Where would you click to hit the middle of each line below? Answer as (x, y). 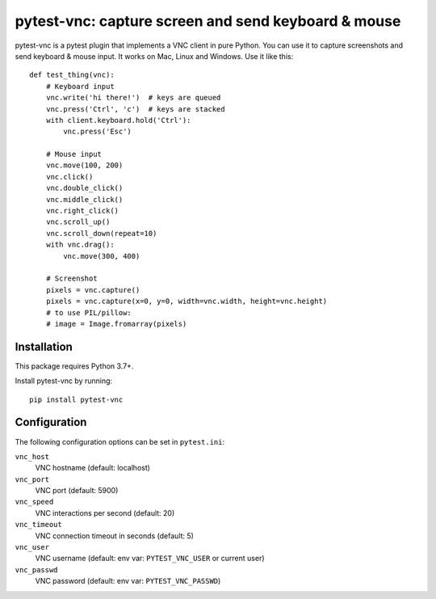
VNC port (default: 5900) (77, 491)
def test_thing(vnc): (72, 75)
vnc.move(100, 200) (84, 165)
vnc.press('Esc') (98, 132)
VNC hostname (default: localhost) (93, 468)
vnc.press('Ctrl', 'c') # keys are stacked (135, 109)
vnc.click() (69, 177)
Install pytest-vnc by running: (64, 381)
